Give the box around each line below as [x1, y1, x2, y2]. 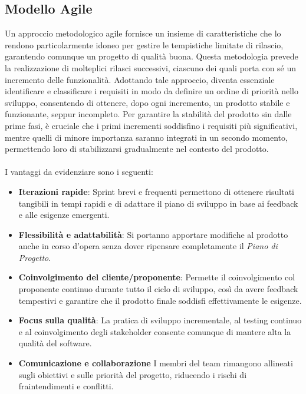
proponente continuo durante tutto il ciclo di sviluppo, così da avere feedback [18, 283, 298, 295]
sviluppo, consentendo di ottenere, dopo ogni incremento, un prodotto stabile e [5, 96, 290, 108]
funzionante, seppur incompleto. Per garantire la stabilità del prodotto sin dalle [5, 108, 292, 120]
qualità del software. [18, 337, 92, 349]
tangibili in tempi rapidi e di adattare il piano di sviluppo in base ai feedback [18, 197, 298, 209]
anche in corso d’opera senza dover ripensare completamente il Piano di [18, 240, 278, 252]
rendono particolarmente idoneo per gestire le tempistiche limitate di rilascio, [5, 38, 284, 51]
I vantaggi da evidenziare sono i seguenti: [5, 165, 153, 178]
